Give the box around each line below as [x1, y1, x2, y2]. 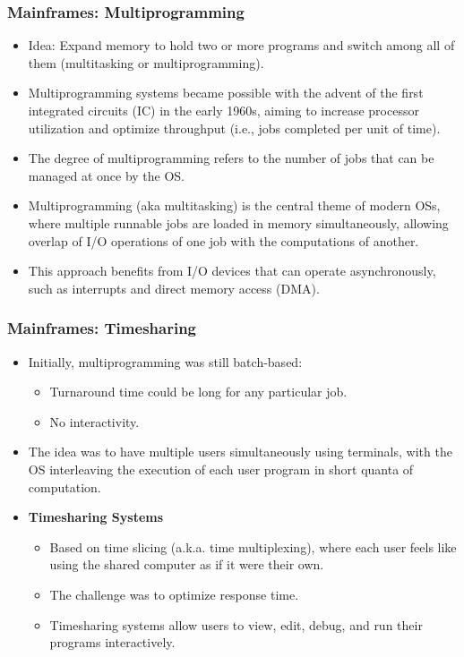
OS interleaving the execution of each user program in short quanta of [28, 459, 414, 478]
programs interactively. [49, 633, 176, 652]
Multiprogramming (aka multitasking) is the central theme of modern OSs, [28, 196, 441, 215]
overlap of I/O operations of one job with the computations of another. [28, 231, 419, 250]
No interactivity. [49, 412, 140, 431]
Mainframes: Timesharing [7, 317, 196, 339]
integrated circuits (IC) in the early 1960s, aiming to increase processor [28, 101, 419, 119]
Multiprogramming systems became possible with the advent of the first [28, 83, 424, 102]
